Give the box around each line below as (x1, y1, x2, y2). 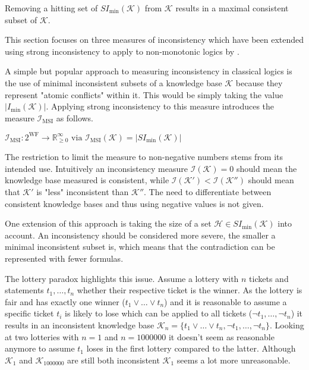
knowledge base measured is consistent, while (5, 174, 169, 186)
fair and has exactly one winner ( (5, 295, 125, 308)
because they (235, 76, 283, 89)
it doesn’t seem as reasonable (168, 330, 275, 343)
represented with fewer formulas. (5, 252, 124, 265)
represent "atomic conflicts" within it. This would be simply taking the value (5, 88, 283, 101)
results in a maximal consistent (175, 2, 289, 14)
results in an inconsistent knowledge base (5, 319, 154, 331)
